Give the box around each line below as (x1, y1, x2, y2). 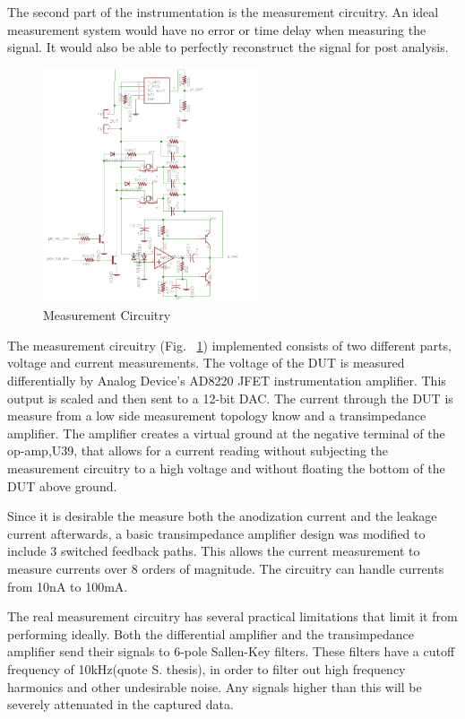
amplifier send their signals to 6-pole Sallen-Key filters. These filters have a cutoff (7, 642, 455, 661)
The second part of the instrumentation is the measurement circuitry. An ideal (7, 3, 439, 21)
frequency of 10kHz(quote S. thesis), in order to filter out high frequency (7, 659, 406, 678)
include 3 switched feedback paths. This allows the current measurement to (7, 541, 420, 560)
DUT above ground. (7, 476, 117, 495)
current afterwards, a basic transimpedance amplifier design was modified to (7, 524, 426, 542)
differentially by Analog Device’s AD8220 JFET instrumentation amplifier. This (7, 371, 446, 390)
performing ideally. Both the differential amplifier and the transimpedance (7, 624, 414, 643)
